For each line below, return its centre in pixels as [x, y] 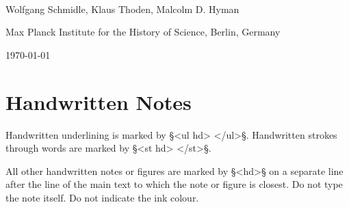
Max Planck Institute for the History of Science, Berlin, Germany [143, 32]
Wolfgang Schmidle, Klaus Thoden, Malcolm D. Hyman [122, 9]
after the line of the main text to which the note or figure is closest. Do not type [174, 184]
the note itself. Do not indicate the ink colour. [102, 197]
